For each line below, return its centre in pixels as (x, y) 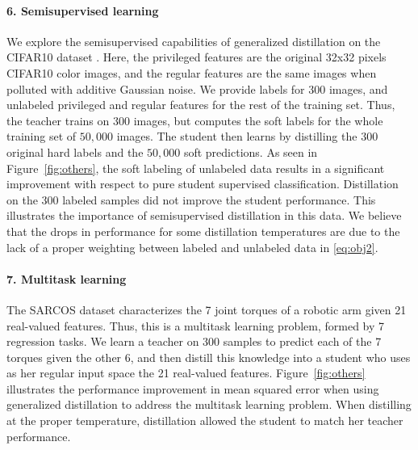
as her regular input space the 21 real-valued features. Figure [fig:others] (186, 373)
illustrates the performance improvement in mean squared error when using (193, 388)
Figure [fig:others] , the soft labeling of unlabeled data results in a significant (196, 168)
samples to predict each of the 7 (302, 341)
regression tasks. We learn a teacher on (103, 341)
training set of (42, 136)
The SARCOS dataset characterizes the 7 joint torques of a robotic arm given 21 (207, 309)
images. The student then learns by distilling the (237, 136)
